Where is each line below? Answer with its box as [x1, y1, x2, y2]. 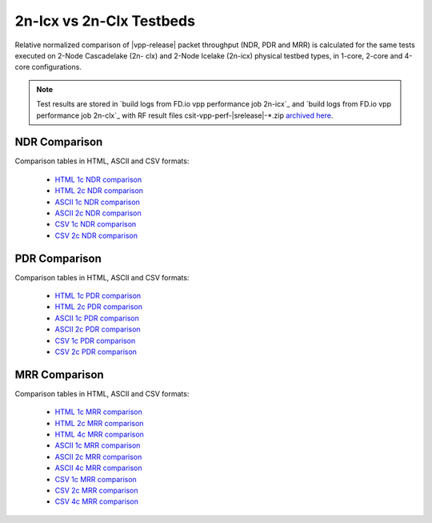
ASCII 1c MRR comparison [54, 441, 141, 450]
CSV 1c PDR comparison [54, 336, 136, 345]
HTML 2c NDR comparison [54, 186, 144, 195]
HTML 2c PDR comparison [54, 302, 143, 312]
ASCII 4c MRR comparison [54, 463, 142, 473]
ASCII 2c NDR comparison [54, 208, 142, 218]
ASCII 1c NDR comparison [54, 197, 140, 207]
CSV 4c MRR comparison [54, 497, 139, 506]
